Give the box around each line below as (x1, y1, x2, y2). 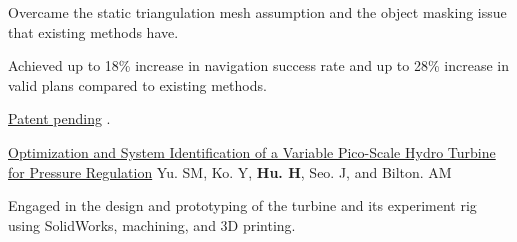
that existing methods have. (8, 21, 179, 42)
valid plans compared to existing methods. (8, 74, 267, 95)
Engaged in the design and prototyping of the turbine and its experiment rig (8, 195, 477, 216)
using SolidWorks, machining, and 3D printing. (8, 214, 296, 235)
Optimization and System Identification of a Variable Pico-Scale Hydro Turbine (8, 141, 496, 162)
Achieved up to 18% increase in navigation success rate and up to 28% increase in (8, 55, 509, 76)
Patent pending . (8, 108, 111, 129)
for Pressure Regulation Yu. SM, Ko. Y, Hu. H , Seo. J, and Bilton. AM (8, 161, 452, 182)
